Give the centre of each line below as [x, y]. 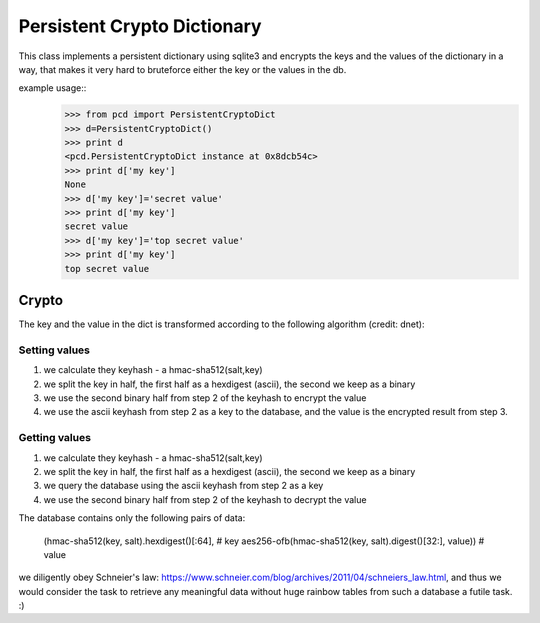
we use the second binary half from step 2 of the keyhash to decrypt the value [205, 499]
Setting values [54, 350]
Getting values [55, 438]
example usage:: [52, 88]
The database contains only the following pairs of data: [132, 518]
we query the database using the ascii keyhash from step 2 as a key [183, 486]
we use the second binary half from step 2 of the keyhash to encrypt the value [205, 398]
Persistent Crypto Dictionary [140, 26]
